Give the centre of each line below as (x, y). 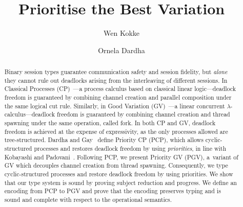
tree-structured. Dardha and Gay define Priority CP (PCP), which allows (104, 140)
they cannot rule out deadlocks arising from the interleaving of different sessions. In (116, 80)
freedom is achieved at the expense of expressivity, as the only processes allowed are (116, 131)
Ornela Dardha (121, 50)
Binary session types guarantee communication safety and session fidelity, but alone (116, 72)
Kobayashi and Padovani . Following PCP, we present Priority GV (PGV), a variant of (121, 157)
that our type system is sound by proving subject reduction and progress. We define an (120, 182)
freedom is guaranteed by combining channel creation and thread (143, 114)
